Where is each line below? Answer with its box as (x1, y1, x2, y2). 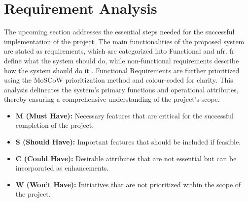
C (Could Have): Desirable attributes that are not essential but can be (15, 153, 237, 163)
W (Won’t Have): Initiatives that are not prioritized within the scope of (15, 179, 241, 189)
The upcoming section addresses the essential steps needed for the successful (4, 27, 235, 37)
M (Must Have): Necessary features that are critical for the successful (15, 110, 234, 120)
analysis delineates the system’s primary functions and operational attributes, (4, 84, 239, 94)
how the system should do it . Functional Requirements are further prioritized (4, 65, 240, 75)
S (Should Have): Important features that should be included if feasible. (15, 137, 241, 147)
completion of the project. (15, 120, 94, 130)
